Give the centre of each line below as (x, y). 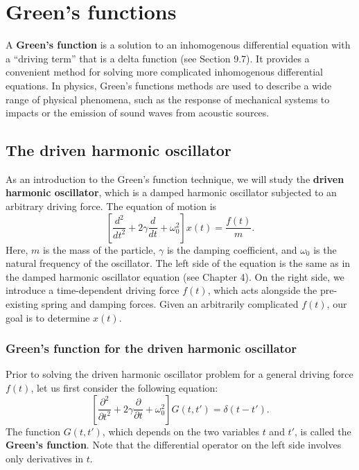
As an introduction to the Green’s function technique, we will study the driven (175, 179)
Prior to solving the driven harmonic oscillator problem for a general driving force (179, 374)
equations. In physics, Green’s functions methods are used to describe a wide (169, 85)
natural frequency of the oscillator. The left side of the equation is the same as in (178, 263)
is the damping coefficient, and (232, 249)
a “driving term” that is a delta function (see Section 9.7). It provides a (158, 58)
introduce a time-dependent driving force (93, 290)
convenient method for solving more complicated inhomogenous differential (164, 72)
